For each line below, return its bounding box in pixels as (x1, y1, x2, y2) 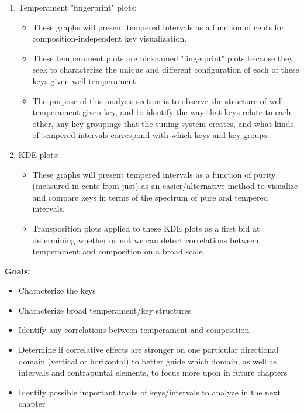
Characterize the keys (18, 284, 96, 297)
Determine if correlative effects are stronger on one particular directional (18, 343, 279, 356)
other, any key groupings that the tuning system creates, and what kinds (32, 117, 294, 129)
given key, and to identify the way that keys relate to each (82, 106, 291, 118)
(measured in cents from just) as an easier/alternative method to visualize (32, 180, 298, 192)
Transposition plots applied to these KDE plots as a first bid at (32, 222, 260, 234)
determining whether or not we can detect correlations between (32, 233, 259, 246)
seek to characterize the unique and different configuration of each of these (32, 63, 299, 75)
